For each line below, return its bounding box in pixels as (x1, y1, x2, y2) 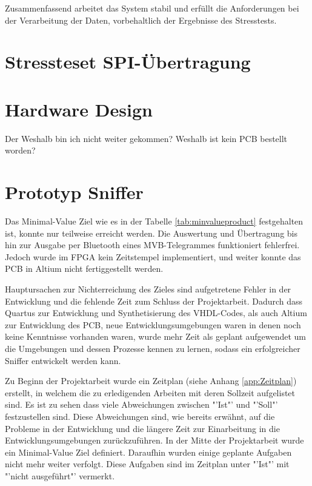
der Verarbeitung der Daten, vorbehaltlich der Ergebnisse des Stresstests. (5, 13, 277, 26)
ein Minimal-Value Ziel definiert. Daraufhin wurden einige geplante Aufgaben (5, 445, 292, 458)
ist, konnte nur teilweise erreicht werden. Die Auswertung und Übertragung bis (5, 226, 297, 239)
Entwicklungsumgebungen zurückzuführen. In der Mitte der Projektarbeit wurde (5, 434, 304, 447)
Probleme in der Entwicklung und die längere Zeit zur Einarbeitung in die (5, 422, 280, 434)
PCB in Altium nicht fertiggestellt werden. (5, 262, 164, 275)
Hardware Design (5, 96, 153, 121)
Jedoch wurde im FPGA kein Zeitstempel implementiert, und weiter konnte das (5, 250, 301, 263)
